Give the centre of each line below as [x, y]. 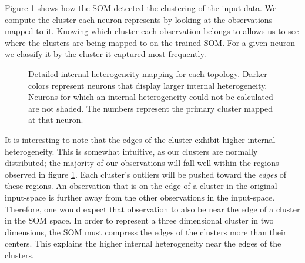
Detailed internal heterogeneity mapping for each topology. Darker [148, 73]
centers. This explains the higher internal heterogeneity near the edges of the [143, 243]
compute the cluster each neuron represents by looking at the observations [139, 19]
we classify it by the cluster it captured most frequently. [105, 54]
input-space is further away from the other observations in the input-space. [140, 197]
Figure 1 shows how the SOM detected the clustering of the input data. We [141, 8]
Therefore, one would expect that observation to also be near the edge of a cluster [152, 209]
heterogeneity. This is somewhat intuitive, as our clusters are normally [131, 151]
